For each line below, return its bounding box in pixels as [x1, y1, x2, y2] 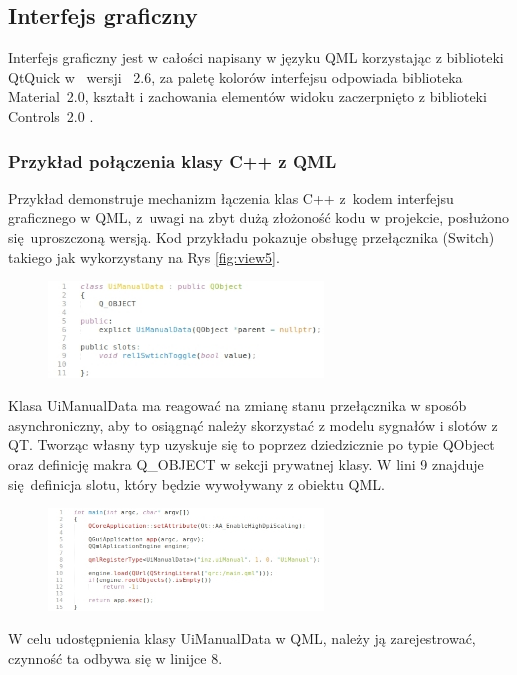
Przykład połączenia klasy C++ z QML [8, 148, 337, 173]
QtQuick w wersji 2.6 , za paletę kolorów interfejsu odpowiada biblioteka [8, 66, 463, 87]
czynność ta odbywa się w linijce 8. [8, 647, 223, 668]
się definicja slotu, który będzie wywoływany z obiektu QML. [8, 473, 385, 494]
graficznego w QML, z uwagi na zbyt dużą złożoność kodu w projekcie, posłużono [8, 207, 509, 228]
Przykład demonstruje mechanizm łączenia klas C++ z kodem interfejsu [8, 187, 454, 208]
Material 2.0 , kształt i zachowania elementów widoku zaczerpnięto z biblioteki [8, 86, 487, 107]
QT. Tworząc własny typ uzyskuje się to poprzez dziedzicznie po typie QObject [8, 434, 495, 455]
